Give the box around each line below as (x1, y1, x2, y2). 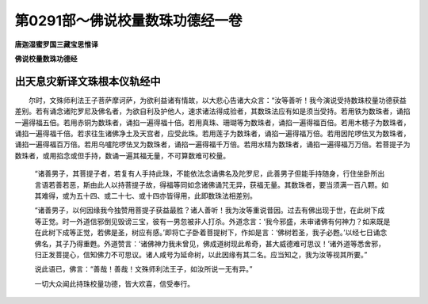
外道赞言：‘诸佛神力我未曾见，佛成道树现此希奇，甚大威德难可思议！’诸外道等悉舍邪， (103, 238, 386, 249)
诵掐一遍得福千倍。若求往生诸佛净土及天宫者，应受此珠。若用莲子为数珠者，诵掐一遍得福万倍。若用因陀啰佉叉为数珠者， (14, 129, 411, 139)
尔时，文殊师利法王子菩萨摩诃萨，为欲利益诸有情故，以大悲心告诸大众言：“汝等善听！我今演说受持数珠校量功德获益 (28, 95, 407, 104)
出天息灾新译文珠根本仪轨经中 (14, 74, 161, 88)
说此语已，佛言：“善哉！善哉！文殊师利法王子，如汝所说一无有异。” (34, 264, 253, 274)
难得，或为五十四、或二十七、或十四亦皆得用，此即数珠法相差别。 (40, 191, 257, 200)
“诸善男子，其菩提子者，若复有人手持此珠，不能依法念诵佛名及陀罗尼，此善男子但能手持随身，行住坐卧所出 (34, 169, 385, 178)
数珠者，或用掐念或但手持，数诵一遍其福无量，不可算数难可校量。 (14, 150, 230, 160)
